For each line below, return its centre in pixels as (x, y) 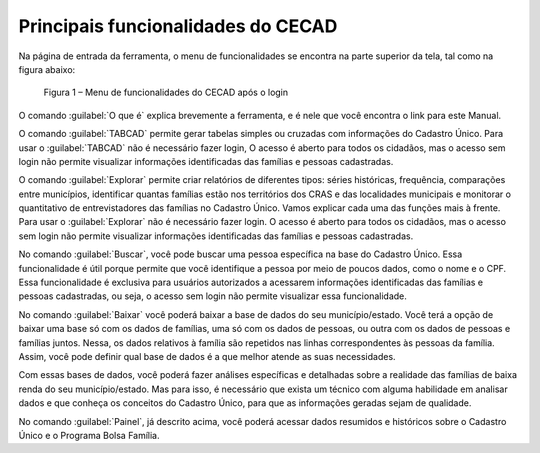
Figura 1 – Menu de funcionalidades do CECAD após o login (166, 92)
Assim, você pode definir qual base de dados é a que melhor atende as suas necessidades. (207, 356)
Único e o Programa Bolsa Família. (89, 435)
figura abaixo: (47, 69)
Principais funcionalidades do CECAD (178, 26)
